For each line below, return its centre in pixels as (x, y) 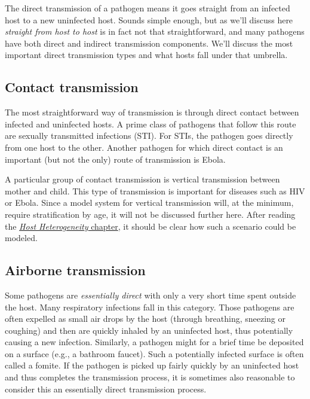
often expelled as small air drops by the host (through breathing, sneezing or (145, 319)
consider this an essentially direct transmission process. (106, 389)
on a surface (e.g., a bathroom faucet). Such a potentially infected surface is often (154, 353)
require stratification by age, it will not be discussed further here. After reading (150, 214)
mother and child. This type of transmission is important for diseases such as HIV (155, 191)
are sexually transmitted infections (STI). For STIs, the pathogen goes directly (149, 135)
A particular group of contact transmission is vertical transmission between (142, 179)
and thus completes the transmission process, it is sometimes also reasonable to (150, 377)
